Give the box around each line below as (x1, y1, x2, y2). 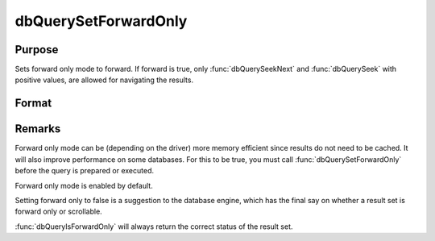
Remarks (14, 122, 61, 136)
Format (14, 97, 52, 110)
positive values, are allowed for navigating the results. (14, 75, 193, 85)
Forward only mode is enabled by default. (14, 181, 153, 190)
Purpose (14, 43, 59, 56)
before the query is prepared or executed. (14, 166, 155, 176)
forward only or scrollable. (14, 206, 102, 217)
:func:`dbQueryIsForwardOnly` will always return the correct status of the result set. (14, 222, 293, 231)
